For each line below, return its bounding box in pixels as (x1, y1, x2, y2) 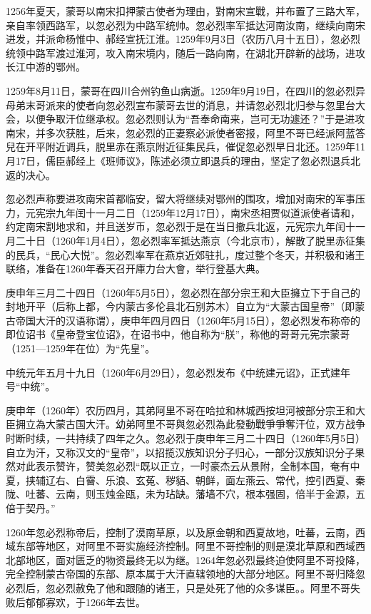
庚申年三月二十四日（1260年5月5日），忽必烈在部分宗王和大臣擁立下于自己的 (6, 285, 360, 300)
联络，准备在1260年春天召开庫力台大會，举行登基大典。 (6, 261, 265, 276)
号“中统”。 (6, 379, 56, 394)
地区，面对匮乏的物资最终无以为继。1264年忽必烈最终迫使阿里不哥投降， (25, 552, 365, 567)
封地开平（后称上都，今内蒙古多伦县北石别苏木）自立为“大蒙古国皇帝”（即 (6, 299, 355, 314)
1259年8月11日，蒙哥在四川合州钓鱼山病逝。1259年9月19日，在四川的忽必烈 (6, 83, 355, 98)
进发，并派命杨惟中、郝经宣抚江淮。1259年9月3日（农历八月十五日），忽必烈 (6, 31, 360, 46)
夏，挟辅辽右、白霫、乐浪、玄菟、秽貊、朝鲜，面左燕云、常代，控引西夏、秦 (6, 472, 365, 487)
